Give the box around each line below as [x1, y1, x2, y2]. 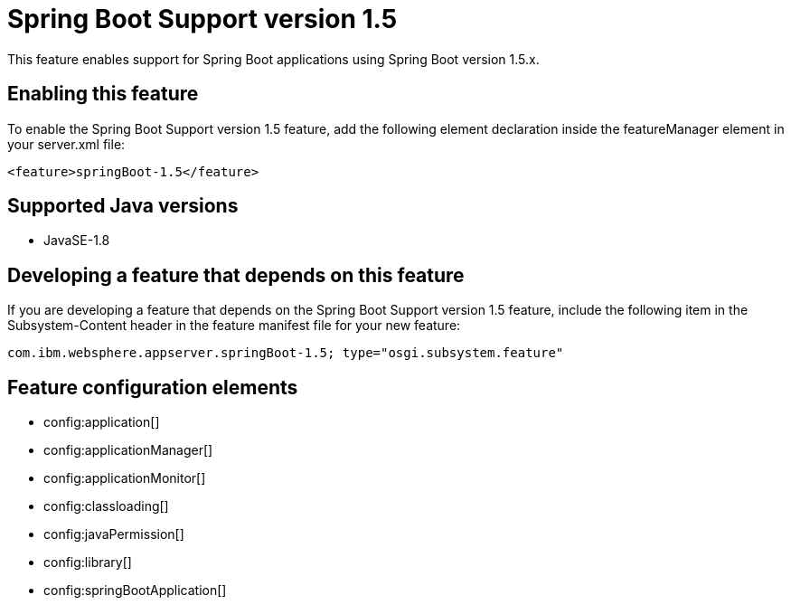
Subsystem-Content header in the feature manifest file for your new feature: [7, 317, 461, 334]
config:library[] [43, 554, 132, 571]
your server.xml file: [7, 136, 126, 152]
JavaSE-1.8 [43, 232, 110, 249]
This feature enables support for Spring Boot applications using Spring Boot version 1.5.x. [7, 51, 540, 67]
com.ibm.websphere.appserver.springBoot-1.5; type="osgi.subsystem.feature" [7, 345, 564, 361]
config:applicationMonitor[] [43, 470, 206, 487]
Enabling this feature [7, 82, 199, 106]
